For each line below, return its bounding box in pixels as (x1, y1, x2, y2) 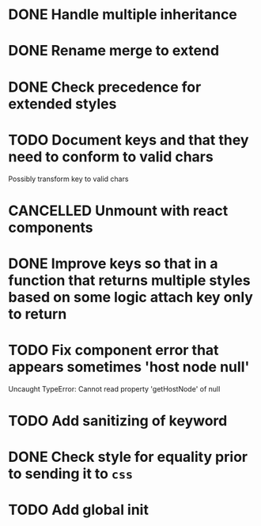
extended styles (8, 95, 117, 112)
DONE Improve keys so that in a (8, 255, 219, 272)
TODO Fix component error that (8, 342, 219, 359)
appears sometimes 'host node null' (8, 358, 250, 377)
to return (8, 305, 67, 323)
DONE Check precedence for (8, 78, 202, 96)
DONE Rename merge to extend (8, 42, 220, 60)
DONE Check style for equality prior (8, 448, 248, 466)
